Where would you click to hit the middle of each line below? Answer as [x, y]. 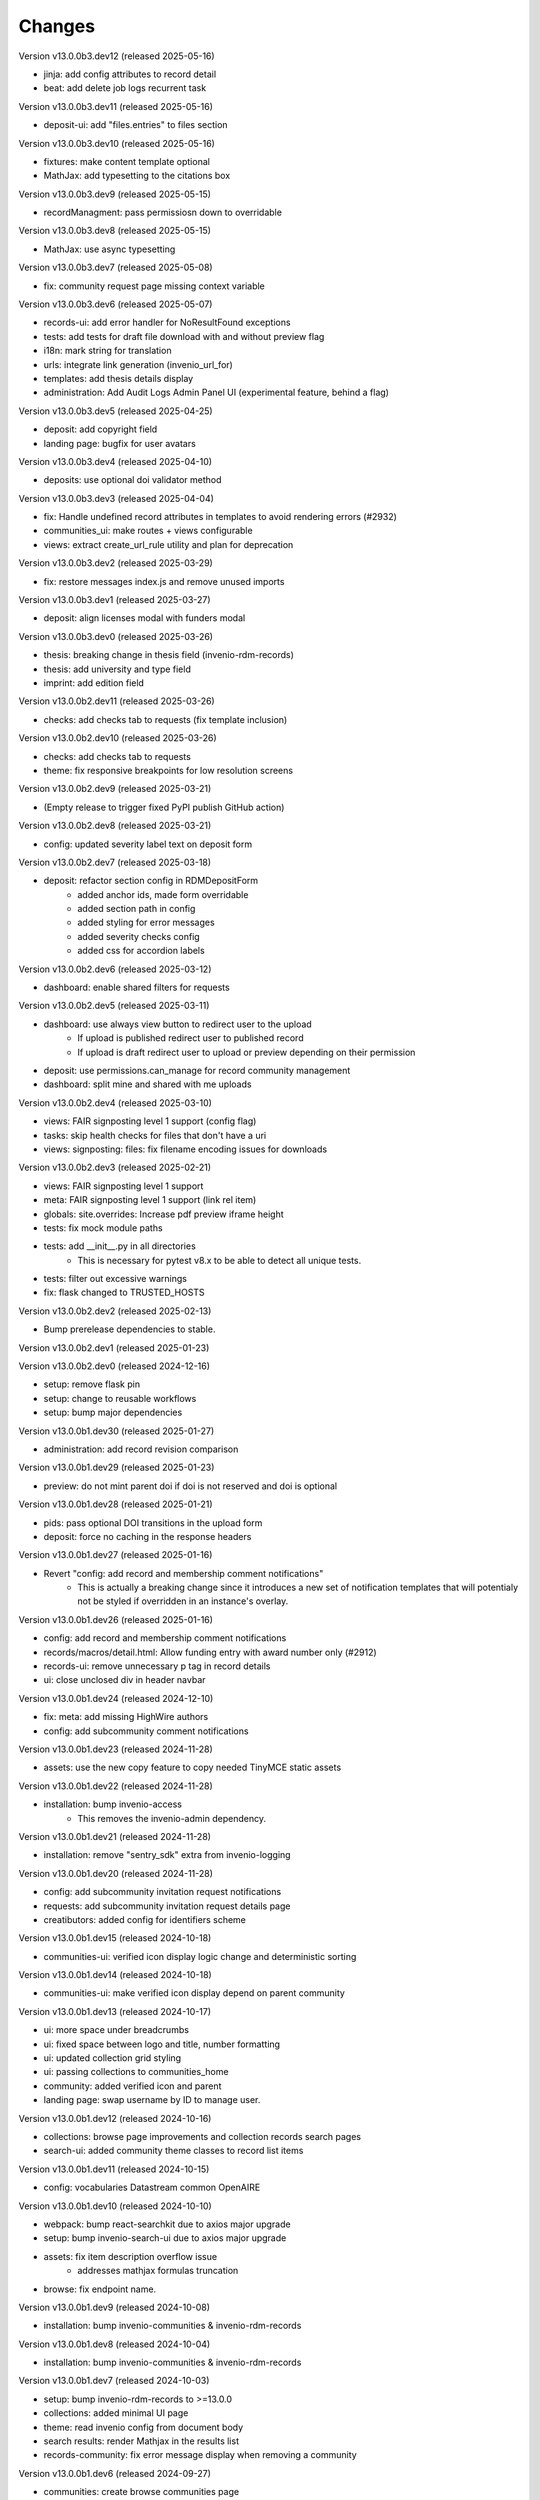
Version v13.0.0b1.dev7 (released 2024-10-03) [114, 2381]
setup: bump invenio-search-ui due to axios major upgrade [165, 2238]
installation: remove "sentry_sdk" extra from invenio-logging [167, 1855]
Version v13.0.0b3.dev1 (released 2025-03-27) [114, 600]
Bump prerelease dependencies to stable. [129, 1329]
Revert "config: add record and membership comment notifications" [183, 1573]
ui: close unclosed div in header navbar [124, 1680]
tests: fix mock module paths [103, 1227]
